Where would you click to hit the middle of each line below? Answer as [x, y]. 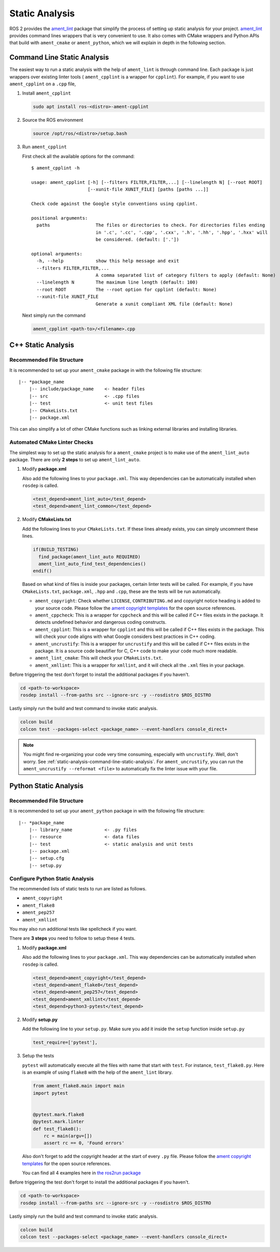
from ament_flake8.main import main [79, 1086]
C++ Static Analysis [42, 345]
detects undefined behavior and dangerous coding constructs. [101, 622]
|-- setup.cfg [47, 858]
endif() [42, 571]
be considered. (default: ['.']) [137, 240]
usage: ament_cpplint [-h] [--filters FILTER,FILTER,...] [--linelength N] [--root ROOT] [147, 182]
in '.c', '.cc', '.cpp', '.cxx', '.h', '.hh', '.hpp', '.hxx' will [182, 232]
